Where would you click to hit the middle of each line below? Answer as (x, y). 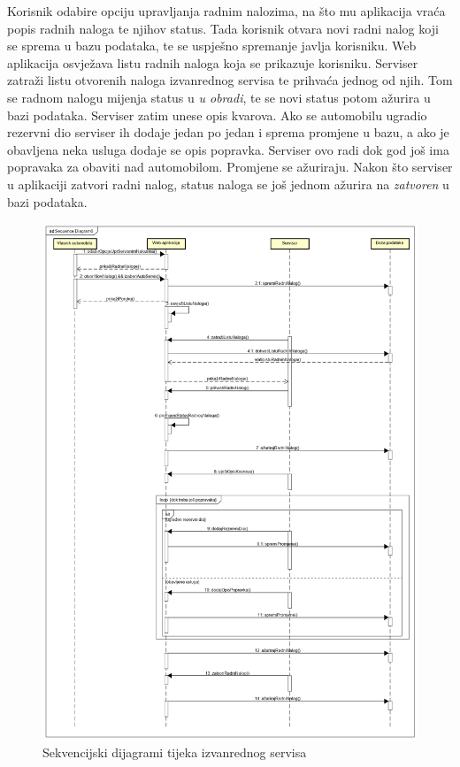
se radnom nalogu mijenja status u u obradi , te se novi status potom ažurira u (219, 97)
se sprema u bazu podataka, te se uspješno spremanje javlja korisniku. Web (212, 46)
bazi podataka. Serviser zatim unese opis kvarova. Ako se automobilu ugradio (217, 115)
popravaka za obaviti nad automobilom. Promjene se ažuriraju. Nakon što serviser (230, 167)
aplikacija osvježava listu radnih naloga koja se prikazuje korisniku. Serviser (213, 62)
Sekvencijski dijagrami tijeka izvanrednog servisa (175, 752)
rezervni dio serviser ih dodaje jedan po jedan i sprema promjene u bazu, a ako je (228, 132)
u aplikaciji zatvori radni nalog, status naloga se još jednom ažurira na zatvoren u (228, 184)
